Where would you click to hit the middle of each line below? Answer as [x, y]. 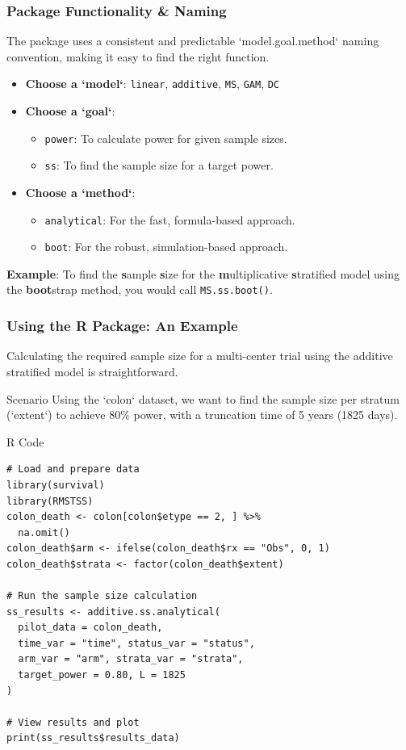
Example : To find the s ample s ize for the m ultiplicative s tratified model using [203, 273]
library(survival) [56, 485]
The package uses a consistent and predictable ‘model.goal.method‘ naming [193, 41]
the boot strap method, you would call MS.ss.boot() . [140, 289]
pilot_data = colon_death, [90, 628]
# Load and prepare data [73, 469]
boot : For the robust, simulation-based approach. [166, 247]
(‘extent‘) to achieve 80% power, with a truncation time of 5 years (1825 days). [202, 415]
